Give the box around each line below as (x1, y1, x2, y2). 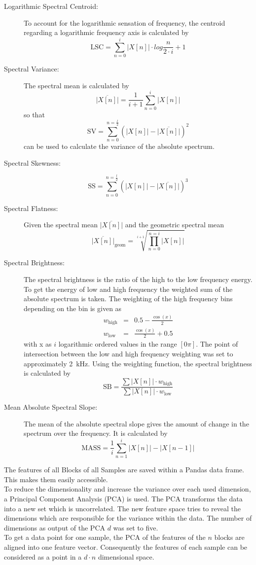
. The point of (196, 339, 238, 349)
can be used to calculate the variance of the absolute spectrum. (24, 141, 215, 151)
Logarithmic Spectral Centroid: (4, 1, 98, 11)
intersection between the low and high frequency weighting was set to (24, 348, 233, 358)
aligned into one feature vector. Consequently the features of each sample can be (4, 541, 248, 552)
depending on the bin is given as (24, 303, 122, 313)
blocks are (214, 532, 245, 542)
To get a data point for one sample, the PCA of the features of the (4, 532, 206, 542)
